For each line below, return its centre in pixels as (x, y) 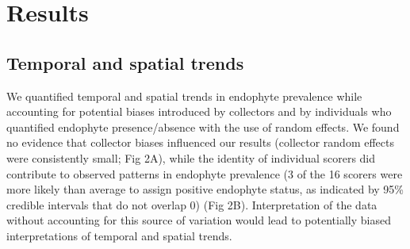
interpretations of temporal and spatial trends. (119, 235)
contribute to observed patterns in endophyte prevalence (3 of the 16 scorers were (205, 173)
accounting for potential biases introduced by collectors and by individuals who (199, 111)
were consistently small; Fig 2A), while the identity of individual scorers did (191, 157)
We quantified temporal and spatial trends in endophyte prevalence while (184, 96)
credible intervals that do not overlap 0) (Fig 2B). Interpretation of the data (192, 204)
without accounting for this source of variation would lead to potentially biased (199, 220)
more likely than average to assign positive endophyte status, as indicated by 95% (205, 189)
